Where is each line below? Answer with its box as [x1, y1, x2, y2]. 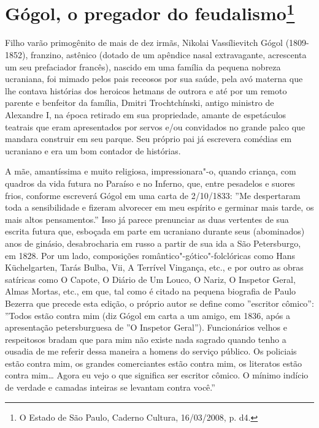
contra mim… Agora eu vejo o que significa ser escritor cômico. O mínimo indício [5, 369, 309, 381]
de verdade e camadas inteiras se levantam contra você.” [5, 381, 215, 394]
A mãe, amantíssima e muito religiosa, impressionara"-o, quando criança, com [5, 165, 296, 178]
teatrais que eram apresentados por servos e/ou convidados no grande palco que [5, 120, 306, 133]
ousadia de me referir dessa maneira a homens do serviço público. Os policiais [5, 345, 297, 358]
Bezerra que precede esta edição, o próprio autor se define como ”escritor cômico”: [5, 296, 314, 309]
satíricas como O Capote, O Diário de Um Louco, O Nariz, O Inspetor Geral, [5, 272, 296, 285]
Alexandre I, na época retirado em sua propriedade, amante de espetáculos [5, 108, 286, 121]
